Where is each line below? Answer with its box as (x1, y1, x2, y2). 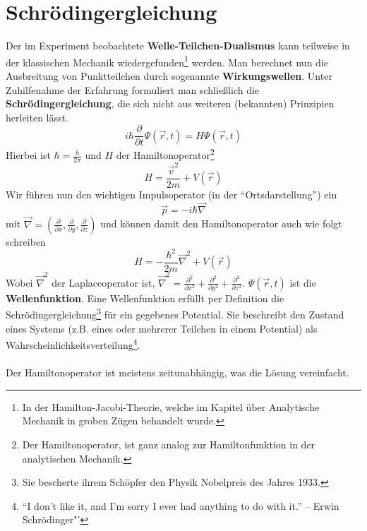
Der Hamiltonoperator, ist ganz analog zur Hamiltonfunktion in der (22, 436, 315, 451)
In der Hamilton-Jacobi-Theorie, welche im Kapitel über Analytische (22, 399, 320, 414)
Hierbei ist (6, 148, 51, 162)
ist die (289, 275, 316, 290)
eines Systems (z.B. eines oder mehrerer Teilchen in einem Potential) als (6, 321, 318, 335)
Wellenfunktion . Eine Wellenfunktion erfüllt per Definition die (6, 290, 284, 305)
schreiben (6, 234, 46, 249)
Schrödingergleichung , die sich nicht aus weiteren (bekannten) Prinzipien (6, 96, 335, 111)
